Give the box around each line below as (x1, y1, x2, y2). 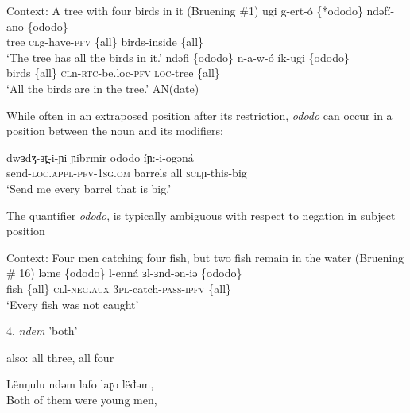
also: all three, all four (6, 349, 114, 365)
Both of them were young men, (6, 391, 157, 407)
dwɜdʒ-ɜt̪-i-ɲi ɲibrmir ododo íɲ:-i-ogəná (6, 149, 194, 165)
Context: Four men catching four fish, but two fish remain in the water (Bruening (6, 249, 404, 265)
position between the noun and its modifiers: (6, 122, 223, 139)
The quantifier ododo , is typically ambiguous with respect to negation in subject (6, 206, 396, 223)
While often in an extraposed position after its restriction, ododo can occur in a (6, 106, 393, 123)
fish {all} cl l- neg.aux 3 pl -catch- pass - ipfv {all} (6, 280, 232, 296)
